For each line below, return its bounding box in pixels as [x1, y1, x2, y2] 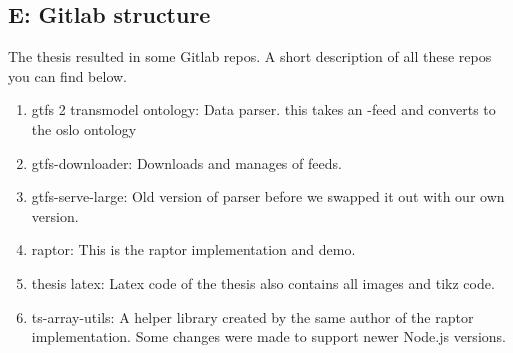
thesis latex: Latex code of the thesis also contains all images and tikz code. [31, 272, 495, 293]
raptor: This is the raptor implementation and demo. [31, 239, 356, 260]
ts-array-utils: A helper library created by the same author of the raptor [31, 306, 474, 327]
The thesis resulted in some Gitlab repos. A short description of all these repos [8, 46, 492, 67]
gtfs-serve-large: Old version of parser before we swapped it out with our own [31, 186, 505, 207]
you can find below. [8, 65, 128, 86]
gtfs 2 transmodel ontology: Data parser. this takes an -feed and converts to [31, 99, 496, 120]
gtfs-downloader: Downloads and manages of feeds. [31, 152, 342, 173]
